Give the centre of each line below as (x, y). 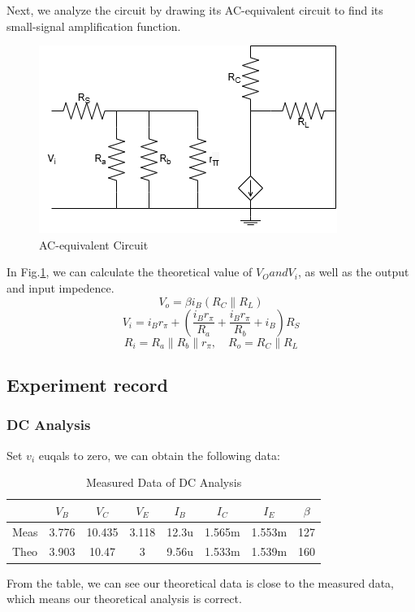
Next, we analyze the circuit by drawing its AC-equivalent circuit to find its (195, 10)
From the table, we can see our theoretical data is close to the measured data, (200, 582)
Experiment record (87, 384)
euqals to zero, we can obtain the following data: (159, 455)
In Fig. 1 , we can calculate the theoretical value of (130, 272)
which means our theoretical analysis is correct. (124, 599)
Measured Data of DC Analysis (164, 482)
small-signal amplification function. (94, 26)
